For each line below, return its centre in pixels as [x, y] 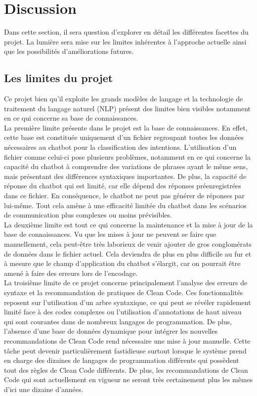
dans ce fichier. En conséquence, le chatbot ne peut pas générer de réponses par [124, 196]
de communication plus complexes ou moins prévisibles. [88, 215]
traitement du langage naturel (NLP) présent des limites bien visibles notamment [128, 108]
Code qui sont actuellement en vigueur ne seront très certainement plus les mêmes [128, 379]
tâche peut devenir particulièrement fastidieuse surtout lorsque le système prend [125, 350]
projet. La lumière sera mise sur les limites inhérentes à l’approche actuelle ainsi [125, 41]
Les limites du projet [59, 78]
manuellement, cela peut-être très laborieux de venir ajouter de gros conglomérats [128, 244]
